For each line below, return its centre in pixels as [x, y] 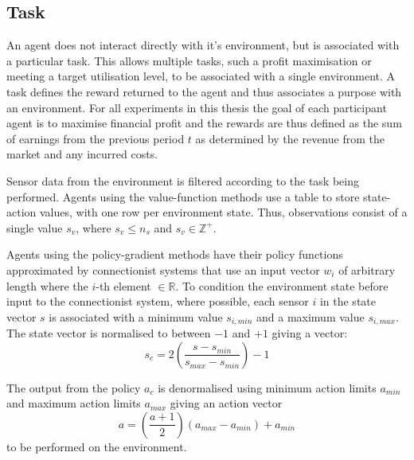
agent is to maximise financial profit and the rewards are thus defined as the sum [204, 123]
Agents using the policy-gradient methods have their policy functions [175, 254]
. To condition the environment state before [282, 285]
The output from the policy [74, 387]
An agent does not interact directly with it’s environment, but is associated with [203, 45]
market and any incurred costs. [82, 154]
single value [35, 227]
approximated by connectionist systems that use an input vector [163, 269]
